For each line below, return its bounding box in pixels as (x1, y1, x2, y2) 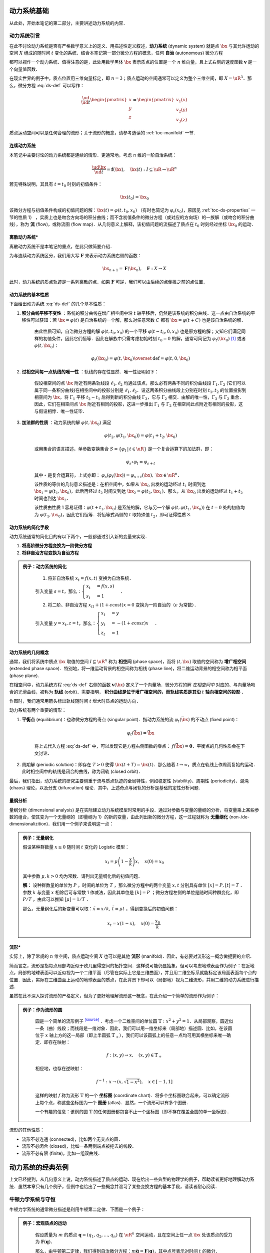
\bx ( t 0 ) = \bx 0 (119, 194, 149, 201)
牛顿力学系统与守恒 (9, 1196, 56, 1203)
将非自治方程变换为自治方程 (21, 549, 79, 556)
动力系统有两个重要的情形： (9, 707, 66, 713)
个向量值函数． (9, 66, 40, 72)
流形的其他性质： (9, 1127, 44, 1133)
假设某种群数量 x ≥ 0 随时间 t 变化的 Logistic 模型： (22, 844, 129, 850)
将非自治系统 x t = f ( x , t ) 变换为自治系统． (47, 575, 134, 582)
